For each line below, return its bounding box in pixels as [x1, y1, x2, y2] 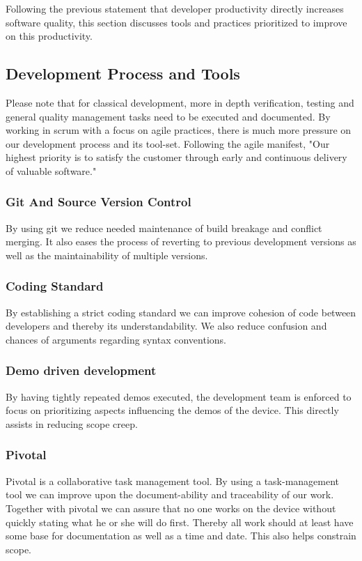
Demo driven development [6, 362, 157, 379]
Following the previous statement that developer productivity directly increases [6, 1, 344, 15]
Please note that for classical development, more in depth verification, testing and [6, 95, 354, 109]
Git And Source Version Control [6, 193, 191, 210]
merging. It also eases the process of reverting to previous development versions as [6, 234, 356, 249]
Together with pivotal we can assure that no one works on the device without [6, 500, 336, 515]
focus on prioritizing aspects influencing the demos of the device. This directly [6, 403, 339, 417]
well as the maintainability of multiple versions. [6, 247, 208, 262]
